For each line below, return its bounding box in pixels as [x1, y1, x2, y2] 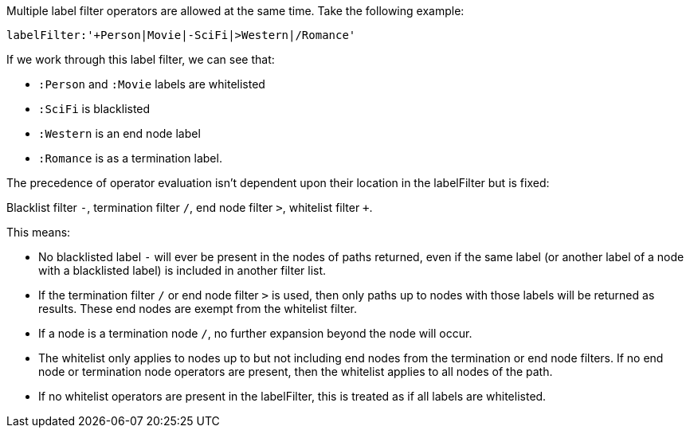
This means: [6, 225, 71, 239]
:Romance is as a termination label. [38, 151, 222, 165]
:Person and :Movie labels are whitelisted [38, 77, 265, 91]
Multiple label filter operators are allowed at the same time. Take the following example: [6, 4, 465, 18]
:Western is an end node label [38, 127, 201, 140]
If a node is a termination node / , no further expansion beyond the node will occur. [38, 326, 472, 340]
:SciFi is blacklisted [38, 102, 151, 115]
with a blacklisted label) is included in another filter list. [38, 264, 327, 277]
